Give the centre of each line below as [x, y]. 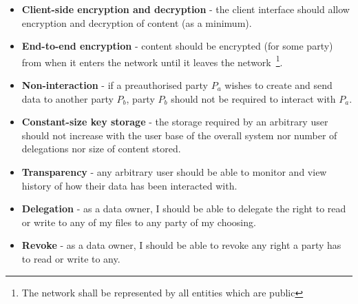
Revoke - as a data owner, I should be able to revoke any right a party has [181, 245]
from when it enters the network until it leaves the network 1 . [152, 61]
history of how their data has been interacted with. [129, 185]
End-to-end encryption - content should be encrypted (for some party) [177, 46]
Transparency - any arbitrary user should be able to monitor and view [174, 172]
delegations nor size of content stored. [101, 149]
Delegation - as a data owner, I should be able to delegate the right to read [184, 209]
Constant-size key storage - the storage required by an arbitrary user [175, 122]
